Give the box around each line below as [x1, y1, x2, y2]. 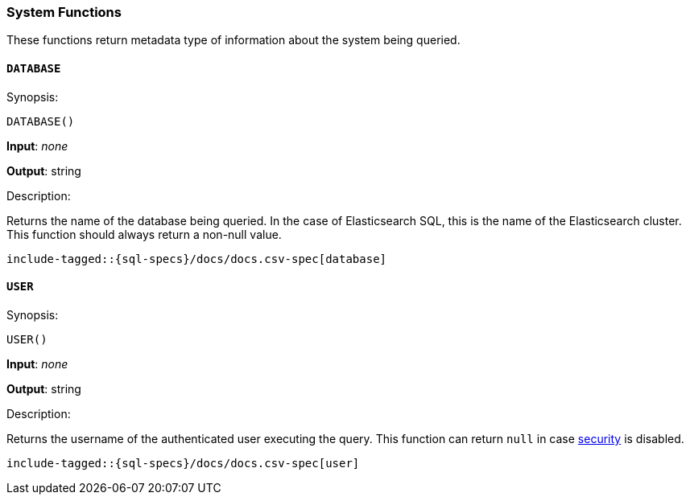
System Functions [6, 4, 122, 20]
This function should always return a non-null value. [6, 227, 282, 241]
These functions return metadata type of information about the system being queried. [6, 33, 461, 47]
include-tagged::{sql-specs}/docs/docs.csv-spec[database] [6, 252, 387, 265]
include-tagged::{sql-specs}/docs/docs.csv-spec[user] [6, 456, 360, 470]
